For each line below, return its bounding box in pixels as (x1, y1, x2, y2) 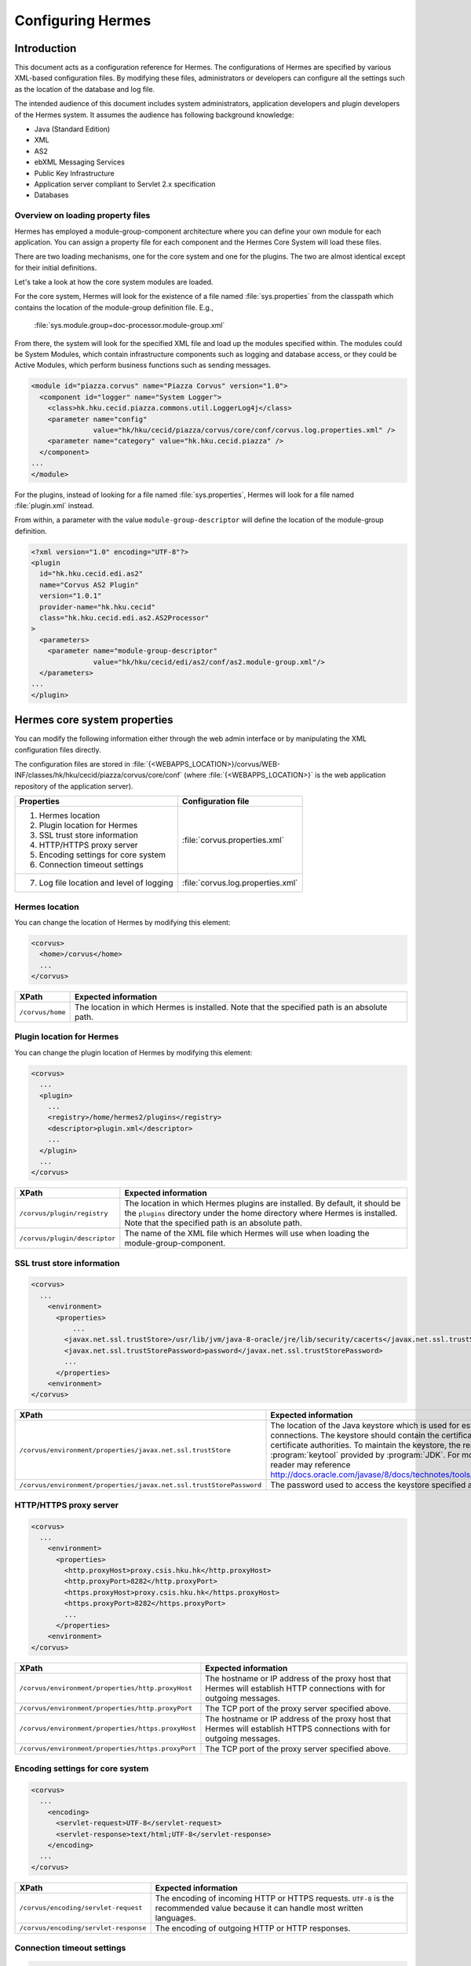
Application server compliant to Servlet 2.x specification (34, 179, 216, 189)
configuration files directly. (14, 745, 101, 754)
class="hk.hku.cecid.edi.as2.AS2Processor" (39, 613, 210, 622)
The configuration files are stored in (14, 760, 131, 769)
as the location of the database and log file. (14, 84, 155, 94)
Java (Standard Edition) (34, 124, 111, 134)
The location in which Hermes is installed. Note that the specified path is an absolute (75, 1002, 388, 1013)
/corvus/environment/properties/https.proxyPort (19, 1744, 196, 1753)
